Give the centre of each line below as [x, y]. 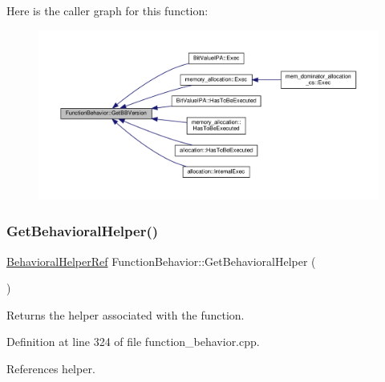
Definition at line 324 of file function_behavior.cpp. [133, 342]
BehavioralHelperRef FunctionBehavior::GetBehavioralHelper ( [161, 261]
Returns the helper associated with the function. [126, 314]
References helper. [51, 368]
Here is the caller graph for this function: [107, 10]
